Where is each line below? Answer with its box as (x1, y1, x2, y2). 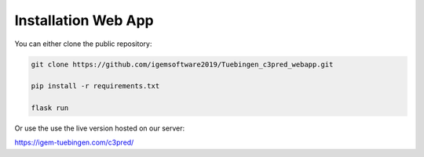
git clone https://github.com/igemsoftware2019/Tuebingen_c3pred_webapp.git (31, 59, 334, 69)
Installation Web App (14, 12, 154, 29)
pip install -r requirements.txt (31, 82, 160, 91)
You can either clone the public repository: (14, 39, 152, 48)
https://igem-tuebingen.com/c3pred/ (14, 137, 134, 148)
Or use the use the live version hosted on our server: (14, 123, 185, 133)
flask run (31, 104, 69, 112)
